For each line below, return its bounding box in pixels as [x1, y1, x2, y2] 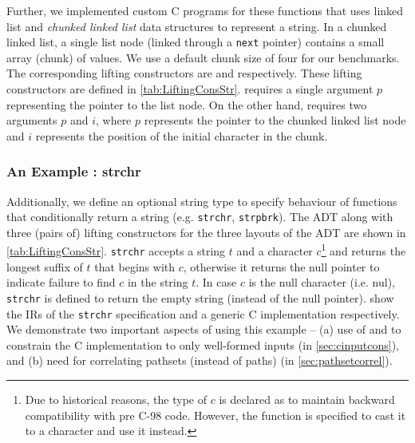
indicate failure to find [6, 274, 116, 291]
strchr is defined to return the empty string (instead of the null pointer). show [6, 289, 394, 306]
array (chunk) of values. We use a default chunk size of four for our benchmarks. [6, 49, 400, 65]
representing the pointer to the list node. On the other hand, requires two [6, 96, 367, 113]
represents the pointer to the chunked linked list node [144, 112, 406, 129]
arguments [6, 112, 57, 129]
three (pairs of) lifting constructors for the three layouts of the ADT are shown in [6, 223, 406, 240]
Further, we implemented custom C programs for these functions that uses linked [6, 2, 404, 18]
